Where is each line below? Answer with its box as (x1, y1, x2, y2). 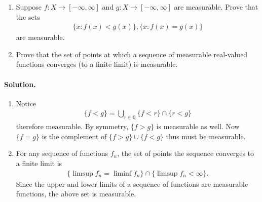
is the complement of (42, 131, 107, 141)
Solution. (4, 78, 36, 89)
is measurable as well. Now (156, 121, 240, 132)
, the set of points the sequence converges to (117, 148, 254, 158)
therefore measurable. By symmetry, (16, 121, 129, 132)
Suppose (16, 2, 42, 12)
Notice (16, 98, 36, 108)
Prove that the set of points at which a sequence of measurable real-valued (16, 49, 248, 59)
